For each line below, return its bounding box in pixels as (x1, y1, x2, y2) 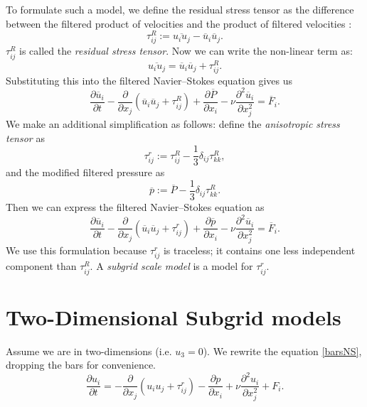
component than (6, 259, 77, 273)
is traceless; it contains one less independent (163, 243, 356, 258)
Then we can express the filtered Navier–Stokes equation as (6, 199, 265, 214)
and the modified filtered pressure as (6, 165, 165, 180)
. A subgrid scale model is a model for (90, 259, 253, 273)
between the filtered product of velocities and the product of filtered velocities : (6, 16, 352, 31)
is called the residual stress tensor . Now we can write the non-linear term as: (19, 43, 353, 58)
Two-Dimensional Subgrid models (6, 302, 341, 331)
